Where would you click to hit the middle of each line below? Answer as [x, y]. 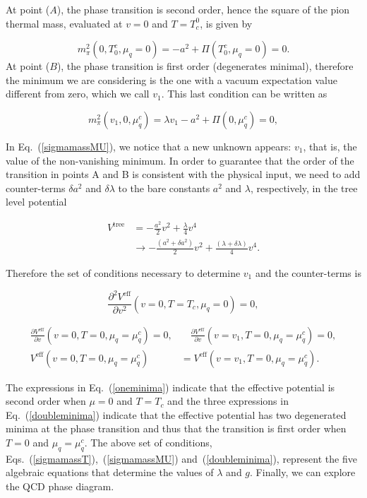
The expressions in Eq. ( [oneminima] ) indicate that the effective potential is [170, 387]
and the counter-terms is [308, 273]
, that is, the [330, 146]
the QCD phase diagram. [60, 486]
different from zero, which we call [78, 94]
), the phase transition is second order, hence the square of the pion [203, 9]
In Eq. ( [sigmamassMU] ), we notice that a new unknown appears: [149, 146]
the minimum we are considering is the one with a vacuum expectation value [172, 79]
